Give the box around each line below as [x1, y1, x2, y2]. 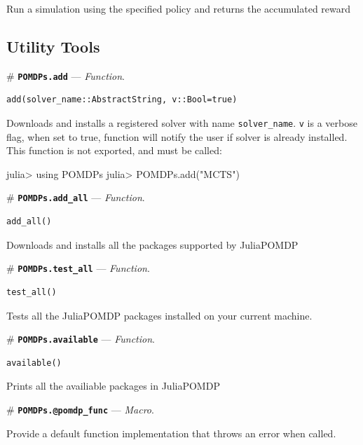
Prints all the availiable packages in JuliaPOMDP [6, 378, 220, 393]
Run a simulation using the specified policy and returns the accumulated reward [6, 1, 351, 15]
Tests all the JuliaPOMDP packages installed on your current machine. [6, 308, 313, 322]
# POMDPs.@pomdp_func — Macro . [6, 402, 154, 417]
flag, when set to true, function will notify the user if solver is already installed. [6, 129, 348, 144]
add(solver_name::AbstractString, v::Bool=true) [6, 95, 238, 105]
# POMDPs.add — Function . [6, 68, 125, 83]
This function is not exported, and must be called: [6, 143, 222, 158]
